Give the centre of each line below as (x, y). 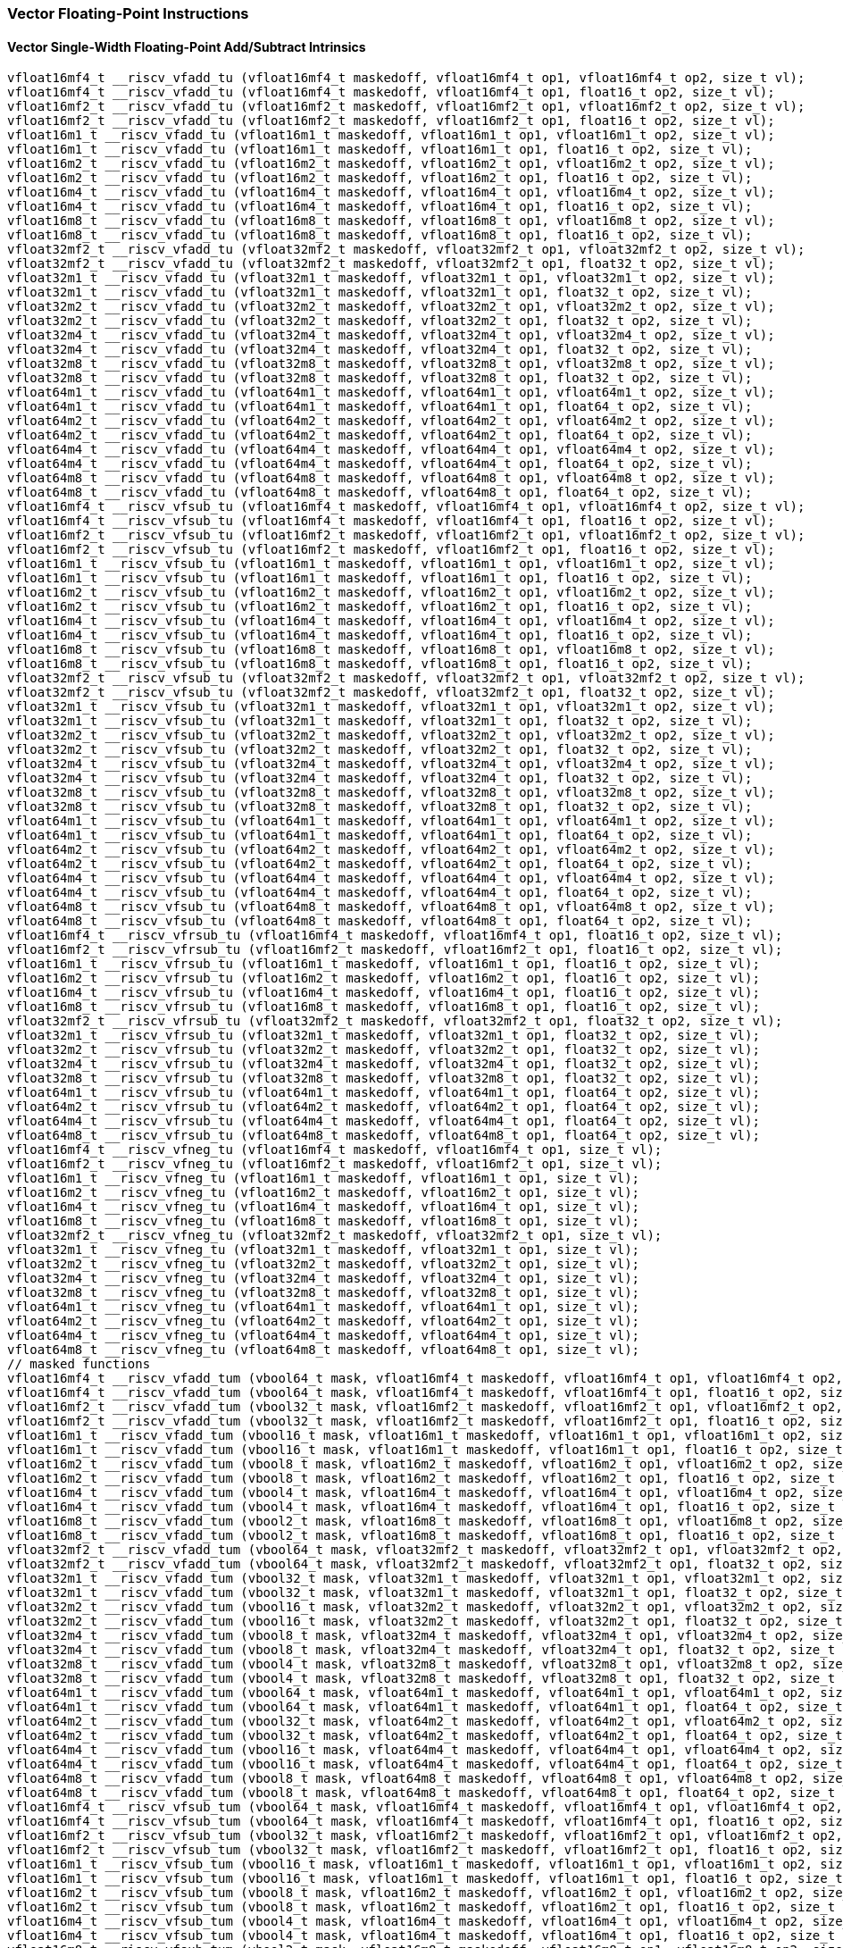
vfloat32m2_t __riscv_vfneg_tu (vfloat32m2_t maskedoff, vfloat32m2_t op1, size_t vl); (324, 1264)
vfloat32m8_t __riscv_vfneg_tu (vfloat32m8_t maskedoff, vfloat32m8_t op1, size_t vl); (324, 1293)
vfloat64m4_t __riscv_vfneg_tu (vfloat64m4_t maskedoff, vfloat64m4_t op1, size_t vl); (324, 1336)
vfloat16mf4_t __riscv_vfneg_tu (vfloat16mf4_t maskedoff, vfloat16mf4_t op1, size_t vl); (335, 1150)
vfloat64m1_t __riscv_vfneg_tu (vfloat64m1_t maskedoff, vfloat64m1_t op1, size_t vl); (324, 1307)
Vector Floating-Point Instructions (128, 13)
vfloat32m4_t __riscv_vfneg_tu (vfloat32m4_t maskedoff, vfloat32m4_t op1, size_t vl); (324, 1279)
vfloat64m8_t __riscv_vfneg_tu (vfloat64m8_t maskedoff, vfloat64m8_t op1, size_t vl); (324, 1350)
